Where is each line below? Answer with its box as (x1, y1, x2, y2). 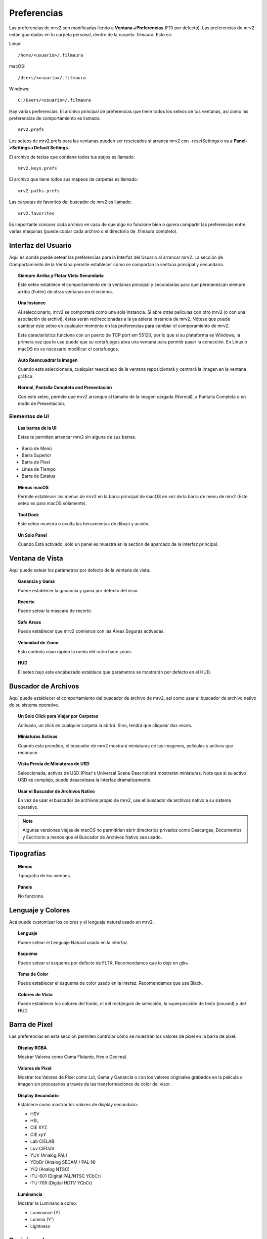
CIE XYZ (30, 1125, 47, 1130)
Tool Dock (18, 511, 39, 517)
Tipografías (9, 849, 46, 858)
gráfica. (18, 373, 34, 379)
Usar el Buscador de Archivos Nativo (18, 788, 95, 794)
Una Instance (18, 300, 46, 306)
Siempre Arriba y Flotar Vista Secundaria (18, 273, 104, 279)
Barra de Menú (21, 445, 52, 451)
